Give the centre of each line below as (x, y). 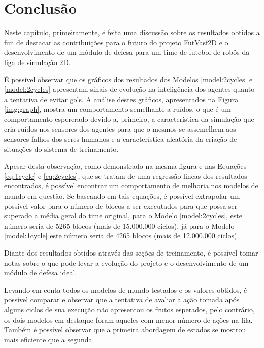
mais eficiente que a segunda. (49, 339)
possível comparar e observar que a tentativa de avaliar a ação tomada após (122, 299)
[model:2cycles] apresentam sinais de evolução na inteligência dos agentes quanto (129, 89)
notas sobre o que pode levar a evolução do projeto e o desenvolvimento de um (126, 262)
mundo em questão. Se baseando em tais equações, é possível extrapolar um (122, 196)
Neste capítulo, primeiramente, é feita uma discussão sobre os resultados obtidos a (132, 32)
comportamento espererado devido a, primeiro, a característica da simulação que (129, 119)
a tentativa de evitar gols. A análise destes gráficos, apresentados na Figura (121, 99)
